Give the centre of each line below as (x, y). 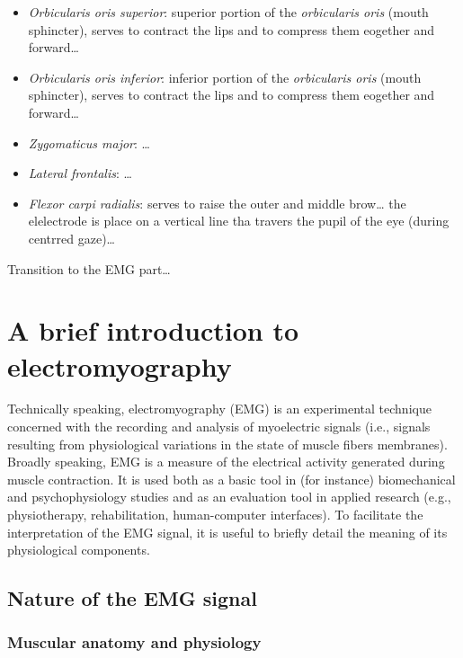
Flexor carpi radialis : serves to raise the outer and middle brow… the (217, 203)
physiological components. (79, 550)
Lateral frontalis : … (80, 173)
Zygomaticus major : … (89, 142)
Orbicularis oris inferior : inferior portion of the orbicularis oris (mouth (225, 77)
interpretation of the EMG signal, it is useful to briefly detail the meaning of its (227, 532)
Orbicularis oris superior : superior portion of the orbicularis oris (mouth (228, 12)
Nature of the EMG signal (132, 598)
